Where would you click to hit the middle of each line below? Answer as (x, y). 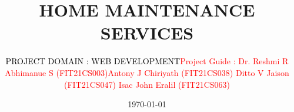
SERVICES (147, 33)
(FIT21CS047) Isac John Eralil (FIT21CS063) (147, 84)
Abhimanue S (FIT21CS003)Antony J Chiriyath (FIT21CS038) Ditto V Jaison (147, 72)
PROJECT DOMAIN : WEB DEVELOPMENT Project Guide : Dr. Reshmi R (147, 61)
